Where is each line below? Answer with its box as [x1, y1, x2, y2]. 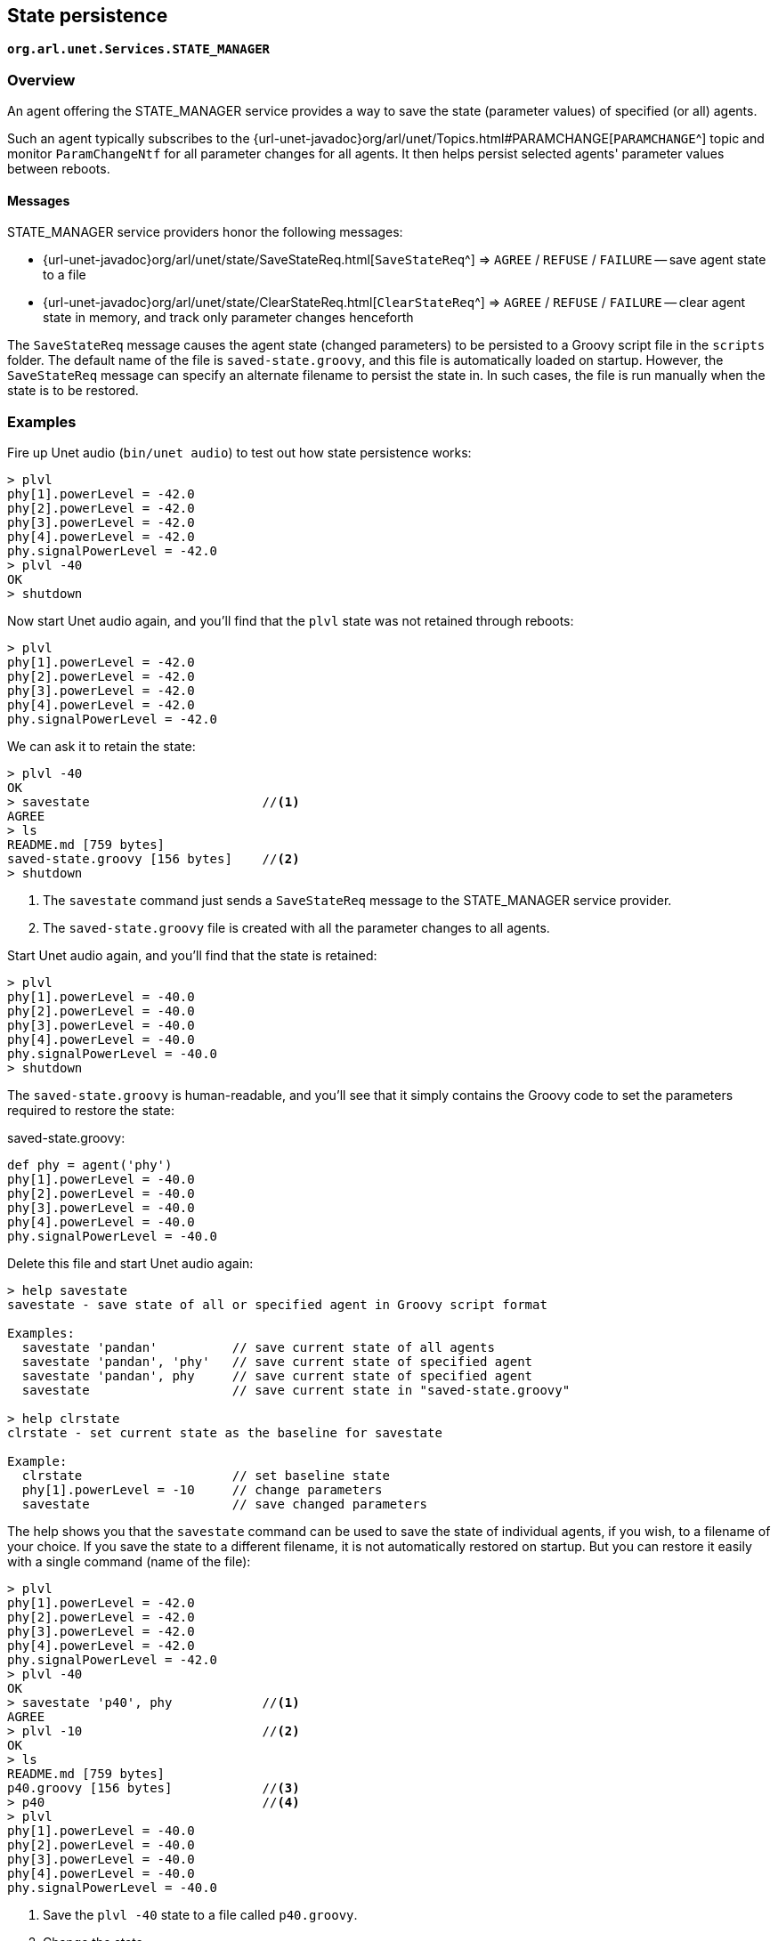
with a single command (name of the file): [7, 1554, 251, 1570]
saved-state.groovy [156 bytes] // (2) [7, 852, 300, 867]
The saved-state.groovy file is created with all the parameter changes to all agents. [43, 920, 550, 936]
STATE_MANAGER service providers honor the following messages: [7, 224, 403, 240]
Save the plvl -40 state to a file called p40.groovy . [43, 1907, 358, 1923]
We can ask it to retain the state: [7, 739, 196, 755]
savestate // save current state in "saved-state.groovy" [21, 1383, 571, 1398]
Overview [7, 70, 76, 89]
